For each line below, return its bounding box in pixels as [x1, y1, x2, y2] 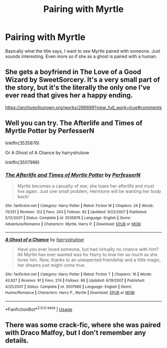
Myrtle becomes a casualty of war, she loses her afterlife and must [17, 183, 155, 189]
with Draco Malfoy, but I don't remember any [5, 329, 146, 337]
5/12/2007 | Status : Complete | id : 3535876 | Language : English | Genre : [5, 215, 132, 220]
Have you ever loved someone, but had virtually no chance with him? [17, 246, 159, 252]
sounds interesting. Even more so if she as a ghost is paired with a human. [5, 53, 158, 59]
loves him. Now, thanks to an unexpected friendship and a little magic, [17, 257, 161, 263]
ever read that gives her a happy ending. [5, 91, 133, 100]
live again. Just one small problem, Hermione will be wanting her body [17, 188, 162, 194]
